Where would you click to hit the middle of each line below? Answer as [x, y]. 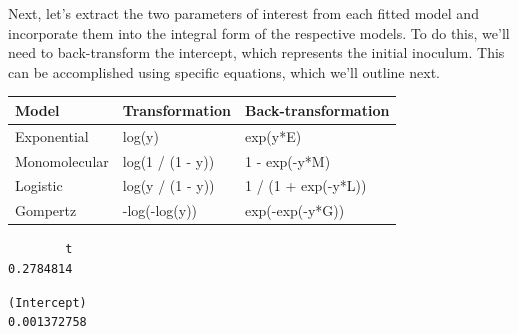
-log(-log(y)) [160, 210]
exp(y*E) [273, 135]
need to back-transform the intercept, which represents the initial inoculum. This [256, 52]
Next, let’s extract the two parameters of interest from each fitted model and [243, 13]
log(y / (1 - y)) [168, 185]
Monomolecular [62, 160]
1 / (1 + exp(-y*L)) [305, 185]
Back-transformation [317, 109]
